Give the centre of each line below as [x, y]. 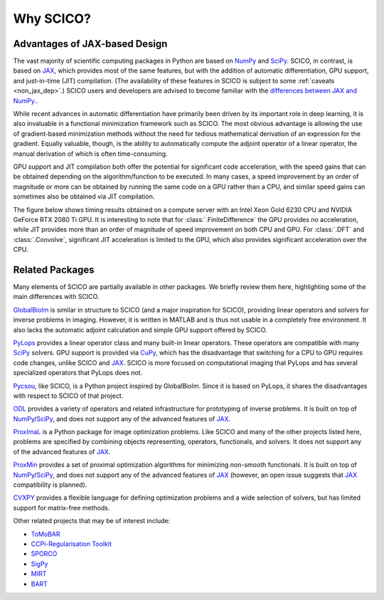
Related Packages [54, 269]
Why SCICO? [52, 19]
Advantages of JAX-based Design [90, 44]
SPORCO [44, 554]
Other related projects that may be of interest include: [92, 521]
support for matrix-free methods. [62, 507]
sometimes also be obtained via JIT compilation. [84, 196]
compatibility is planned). [50, 485]
